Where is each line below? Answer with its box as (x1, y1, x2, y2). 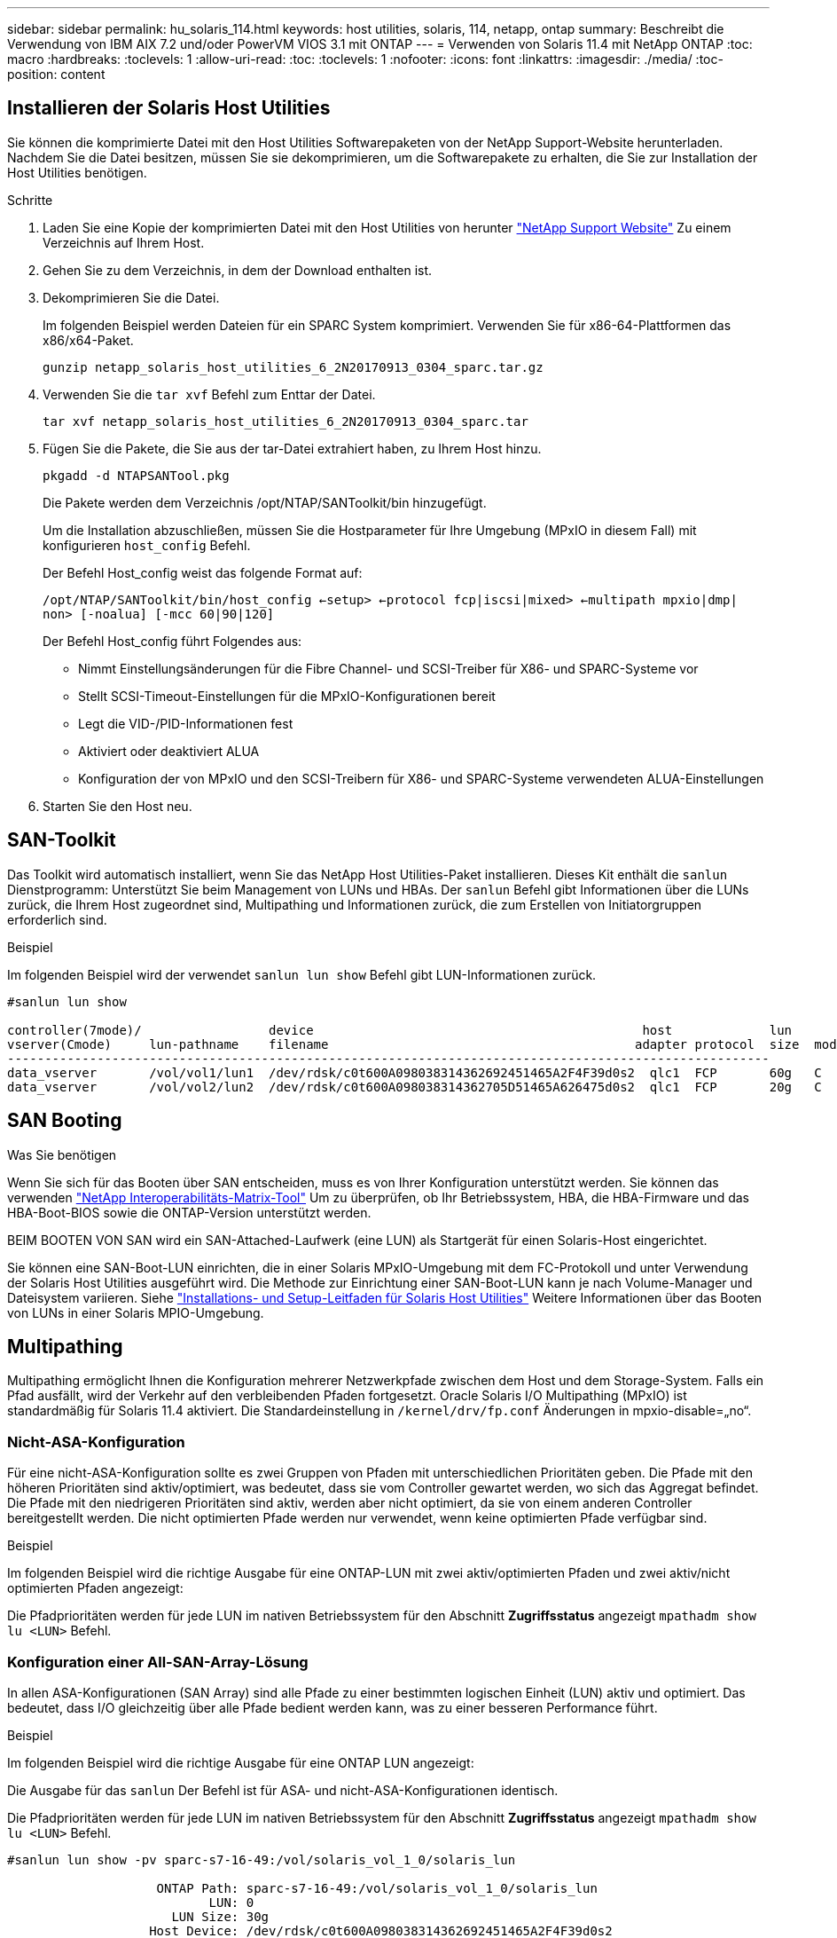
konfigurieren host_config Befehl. (43, 537, 251, 553)
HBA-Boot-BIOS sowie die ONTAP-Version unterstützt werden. (7, 1204, 372, 1220)
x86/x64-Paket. (43, 332, 134, 348)
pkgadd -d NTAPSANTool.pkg (43, 468, 230, 483)
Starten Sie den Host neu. (43, 798, 192, 814)
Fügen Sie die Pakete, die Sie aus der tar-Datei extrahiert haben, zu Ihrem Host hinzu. (43, 440, 542, 456)
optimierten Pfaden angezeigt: (7, 1580, 184, 1596)
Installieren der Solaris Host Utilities (7, 97, 331, 120)
